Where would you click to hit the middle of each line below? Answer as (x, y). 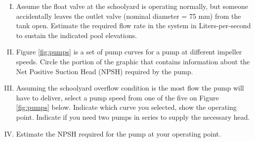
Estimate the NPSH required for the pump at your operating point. (118, 133)
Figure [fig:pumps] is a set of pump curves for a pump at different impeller (129, 52)
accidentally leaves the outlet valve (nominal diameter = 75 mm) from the (128, 16)
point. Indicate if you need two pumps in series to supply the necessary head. (133, 117)
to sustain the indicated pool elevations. (76, 35)
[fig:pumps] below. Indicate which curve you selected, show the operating (126, 107)
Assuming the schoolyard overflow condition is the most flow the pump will (130, 88)
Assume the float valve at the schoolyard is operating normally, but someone (132, 6)
